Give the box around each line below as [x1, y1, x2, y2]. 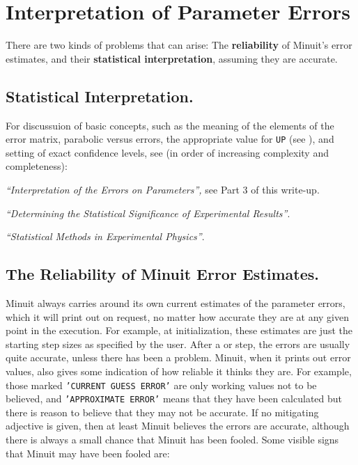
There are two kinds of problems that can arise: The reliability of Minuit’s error [6, 38, 352, 52]
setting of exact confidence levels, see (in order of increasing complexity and [6, 145, 329, 159]
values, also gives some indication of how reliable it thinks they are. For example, [6, 363, 352, 378]
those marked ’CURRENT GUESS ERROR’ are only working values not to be [6, 377, 317, 392]
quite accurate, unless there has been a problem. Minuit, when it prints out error [6, 350, 351, 365]
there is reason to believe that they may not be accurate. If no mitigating [6, 404, 319, 419]
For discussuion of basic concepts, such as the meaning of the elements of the [6, 118, 334, 132]
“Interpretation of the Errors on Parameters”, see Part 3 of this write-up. [6, 182, 320, 196]
